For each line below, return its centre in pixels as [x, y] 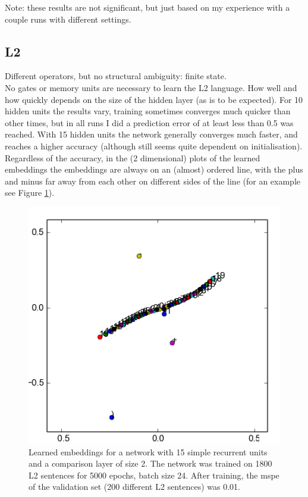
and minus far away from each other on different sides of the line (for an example [153, 181]
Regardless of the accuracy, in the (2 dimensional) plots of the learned [133, 157]
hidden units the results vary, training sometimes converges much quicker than [148, 111]
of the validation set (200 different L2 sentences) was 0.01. [134, 487]
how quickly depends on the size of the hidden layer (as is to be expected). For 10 [154, 99]
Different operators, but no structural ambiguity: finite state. [116, 76]
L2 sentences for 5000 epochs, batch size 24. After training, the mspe [154, 475]
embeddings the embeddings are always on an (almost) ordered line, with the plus [154, 169]
